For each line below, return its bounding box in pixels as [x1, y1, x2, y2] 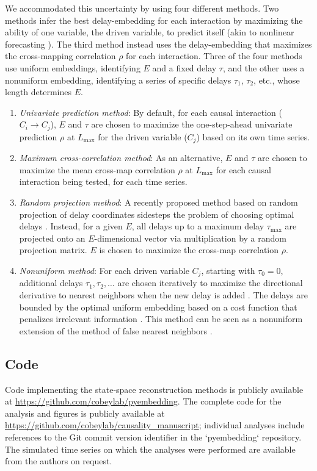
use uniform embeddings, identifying [5, 61, 140, 74]
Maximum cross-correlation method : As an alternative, [19, 151, 223, 164]
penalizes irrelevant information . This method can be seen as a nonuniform [19, 312, 303, 325]
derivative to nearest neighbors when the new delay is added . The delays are [19, 289, 308, 301]
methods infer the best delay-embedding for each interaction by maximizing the [5, 13, 303, 26]
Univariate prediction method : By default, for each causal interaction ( [19, 106, 283, 118]
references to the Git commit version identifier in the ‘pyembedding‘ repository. [5, 431, 302, 443]
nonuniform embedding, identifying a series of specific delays [5, 73, 231, 86]
